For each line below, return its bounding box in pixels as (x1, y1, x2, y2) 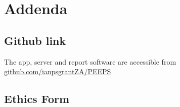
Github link (4, 32, 66, 48)
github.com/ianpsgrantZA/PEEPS (4, 66, 111, 77)
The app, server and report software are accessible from (4, 56, 176, 67)
